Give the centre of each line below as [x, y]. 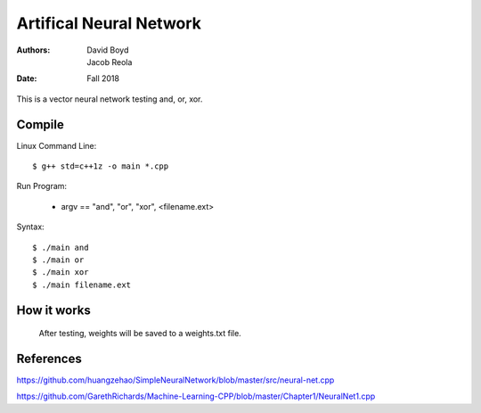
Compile [40, 124]
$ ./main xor [61, 273]
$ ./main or [58, 260]
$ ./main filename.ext [82, 285]
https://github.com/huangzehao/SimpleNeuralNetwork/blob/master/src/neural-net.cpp [175, 380]
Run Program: [41, 186]
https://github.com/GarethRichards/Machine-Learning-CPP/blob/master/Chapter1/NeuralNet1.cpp [196, 396]
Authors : [33, 50]
